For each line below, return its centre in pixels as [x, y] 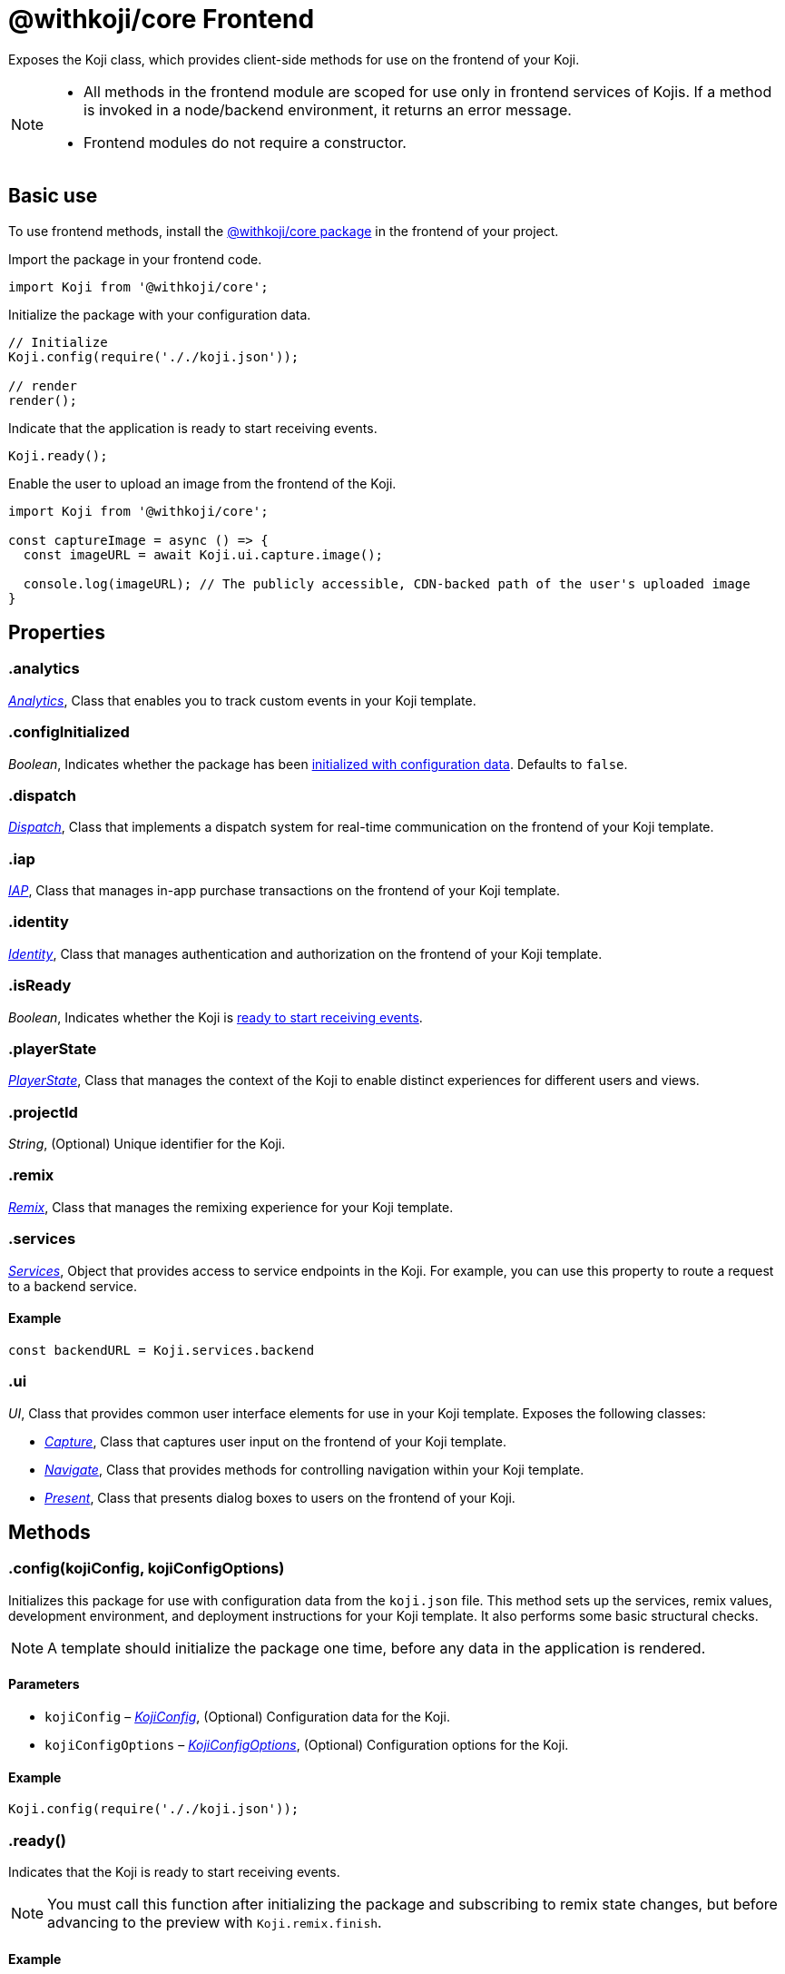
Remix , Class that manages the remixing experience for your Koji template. [231, 1207]
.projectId [43, 1112]
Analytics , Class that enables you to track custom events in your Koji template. [242, 700]
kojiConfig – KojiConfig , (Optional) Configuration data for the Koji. [247, 1716]
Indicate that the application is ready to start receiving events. [193, 428]
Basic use [53, 196]
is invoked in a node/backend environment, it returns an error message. [328, 109]
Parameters [44, 1684]
